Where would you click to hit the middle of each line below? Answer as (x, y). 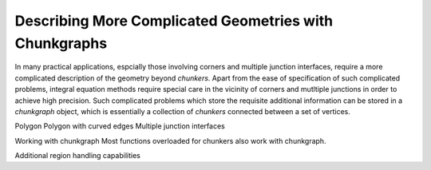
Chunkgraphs (61, 43)
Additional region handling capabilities (78, 156)
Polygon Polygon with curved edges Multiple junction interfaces (120, 126)
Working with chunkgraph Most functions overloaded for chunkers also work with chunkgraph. (170, 140)
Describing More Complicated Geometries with (174, 21)
